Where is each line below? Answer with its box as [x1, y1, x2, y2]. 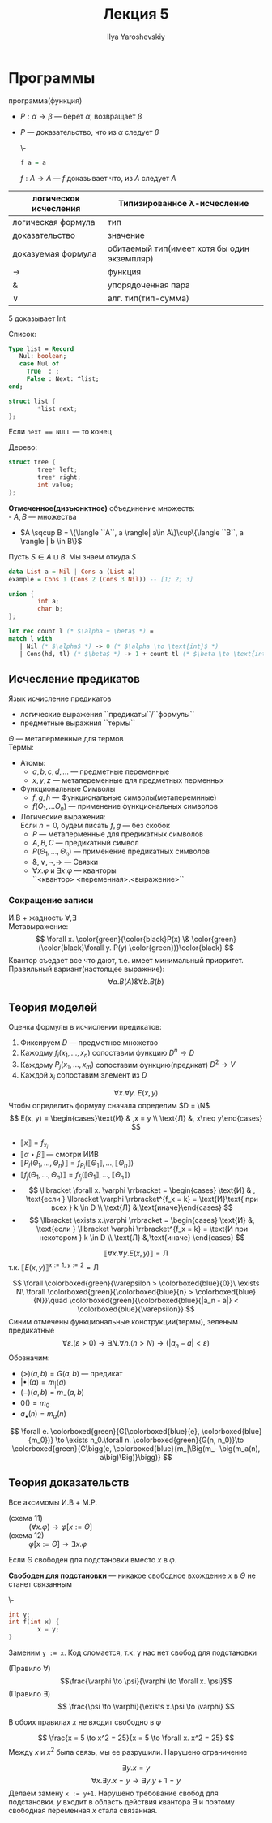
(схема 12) [8, 1530, 45, 1540]
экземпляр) [108, 253, 154, 264]
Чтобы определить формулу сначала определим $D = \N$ [8, 1100, 210, 1110]
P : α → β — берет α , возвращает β [19, 111, 142, 121]
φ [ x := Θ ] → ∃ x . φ [28, 1539, 87, 1549]
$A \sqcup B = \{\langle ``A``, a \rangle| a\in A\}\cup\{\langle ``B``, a [19, 527, 244, 537]
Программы [8, 68, 96, 87]
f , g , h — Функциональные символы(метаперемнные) [32, 793, 217, 802]
